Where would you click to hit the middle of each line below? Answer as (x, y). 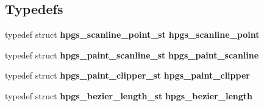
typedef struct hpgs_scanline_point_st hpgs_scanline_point (132, 34)
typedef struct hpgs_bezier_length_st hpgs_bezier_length (129, 95)
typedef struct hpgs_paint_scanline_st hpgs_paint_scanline (132, 55)
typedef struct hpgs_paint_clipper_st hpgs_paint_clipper (127, 75)
